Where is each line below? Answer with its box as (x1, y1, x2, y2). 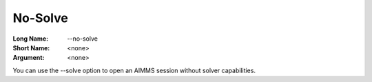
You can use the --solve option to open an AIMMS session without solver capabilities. (12, 66, 256, 74)
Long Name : (12, 34, 48, 43)
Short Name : (12, 43, 50, 52)
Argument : (12, 54, 45, 62)
